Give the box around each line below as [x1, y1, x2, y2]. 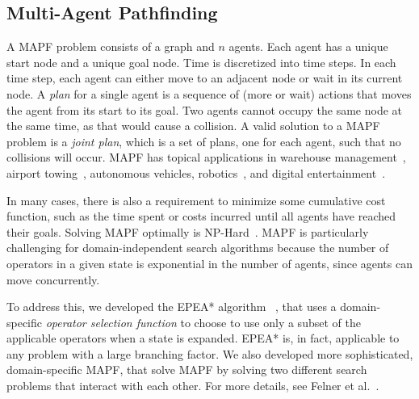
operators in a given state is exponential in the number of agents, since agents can [6, 254, 413, 271]
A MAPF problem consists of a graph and [6, 38, 215, 55]
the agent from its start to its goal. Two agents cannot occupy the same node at [6, 101, 403, 118]
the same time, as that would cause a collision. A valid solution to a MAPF [6, 117, 380, 134]
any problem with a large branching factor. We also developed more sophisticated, [6, 345, 413, 362]
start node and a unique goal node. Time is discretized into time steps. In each [6, 53, 396, 70]
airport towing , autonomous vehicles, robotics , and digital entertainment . [6, 164, 386, 181]
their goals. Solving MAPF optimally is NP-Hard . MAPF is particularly [6, 223, 369, 240]
